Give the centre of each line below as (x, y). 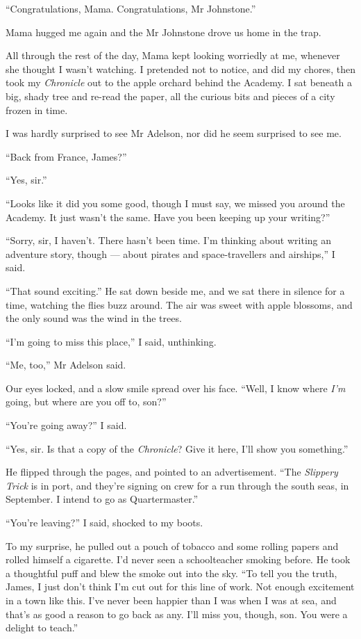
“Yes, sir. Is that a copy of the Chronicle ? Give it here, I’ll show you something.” (177, 448)
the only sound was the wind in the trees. (94, 318)
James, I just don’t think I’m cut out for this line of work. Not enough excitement (180, 587)
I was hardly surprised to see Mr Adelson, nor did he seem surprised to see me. (174, 133)
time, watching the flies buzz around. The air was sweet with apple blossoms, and (179, 304)
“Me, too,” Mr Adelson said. (66, 365)
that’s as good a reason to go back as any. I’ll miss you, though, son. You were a (177, 614)
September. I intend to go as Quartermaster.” (102, 499)
